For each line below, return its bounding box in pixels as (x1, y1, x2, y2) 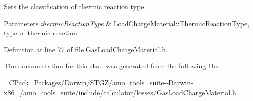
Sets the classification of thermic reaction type (4, 1, 144, 11)
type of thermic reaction (4, 28, 77, 38)
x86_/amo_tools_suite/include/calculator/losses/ (4, 87, 157, 97)
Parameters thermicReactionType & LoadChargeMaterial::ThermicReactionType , (4, 18, 250, 28)
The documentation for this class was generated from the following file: (4, 61, 219, 71)
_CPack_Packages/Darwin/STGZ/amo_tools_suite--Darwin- (4, 77, 193, 87)
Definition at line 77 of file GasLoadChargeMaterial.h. (4, 44, 168, 54)
